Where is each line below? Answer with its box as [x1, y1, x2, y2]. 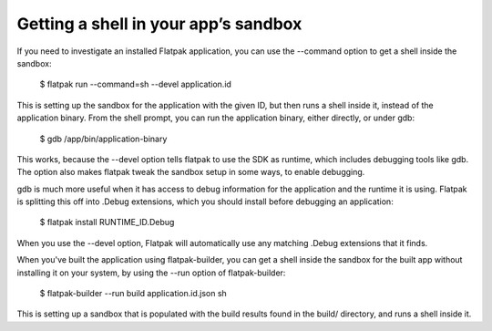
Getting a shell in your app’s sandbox [16, 14, 302, 34]
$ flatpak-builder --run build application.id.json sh [39, 288, 227, 299]
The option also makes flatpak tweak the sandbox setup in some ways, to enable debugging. [16, 167, 365, 178]
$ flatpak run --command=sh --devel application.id [39, 78, 232, 90]
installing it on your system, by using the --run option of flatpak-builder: [16, 267, 286, 278]
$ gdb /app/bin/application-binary [39, 133, 168, 144]
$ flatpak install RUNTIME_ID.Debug [39, 217, 175, 228]
